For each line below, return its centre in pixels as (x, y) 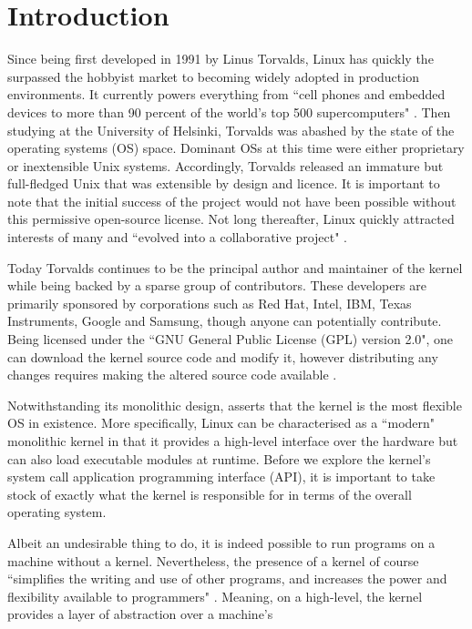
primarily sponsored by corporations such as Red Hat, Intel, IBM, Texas (210, 303)
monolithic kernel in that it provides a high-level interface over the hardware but (233, 441)
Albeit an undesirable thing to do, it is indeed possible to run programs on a (221, 542)
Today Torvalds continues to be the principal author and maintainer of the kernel (235, 267)
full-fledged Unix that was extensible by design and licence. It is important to (224, 183)
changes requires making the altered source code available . (172, 375)
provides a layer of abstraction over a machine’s (140, 614)
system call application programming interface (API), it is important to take (221, 477)
